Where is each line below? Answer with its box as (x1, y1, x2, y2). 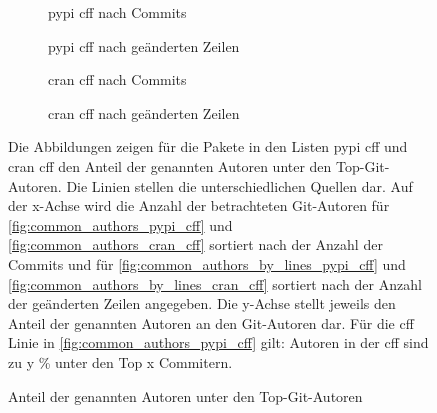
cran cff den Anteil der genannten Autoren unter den (8, 155, 332, 176)
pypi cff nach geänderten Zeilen (48, 35, 240, 56)
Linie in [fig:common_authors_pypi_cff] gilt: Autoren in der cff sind (8, 332, 429, 353)
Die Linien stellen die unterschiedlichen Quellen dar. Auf (66, 175, 413, 196)
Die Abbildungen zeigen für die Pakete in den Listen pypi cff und (8, 136, 408, 157)
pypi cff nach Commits (48, 2, 187, 22)
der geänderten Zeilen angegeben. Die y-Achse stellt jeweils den (8, 293, 396, 314)
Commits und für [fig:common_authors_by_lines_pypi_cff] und (8, 253, 406, 274)
